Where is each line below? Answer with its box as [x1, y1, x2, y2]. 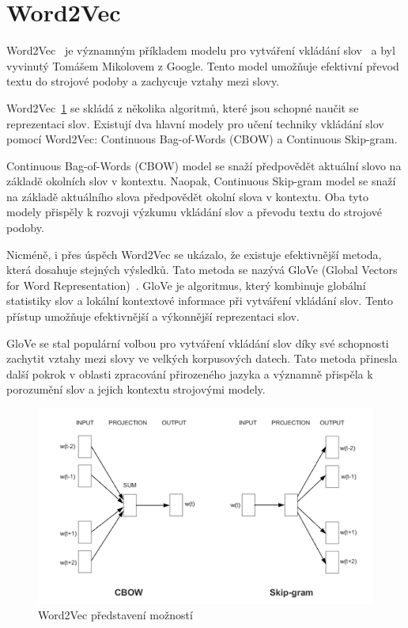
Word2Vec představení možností [38, 607, 193, 623]
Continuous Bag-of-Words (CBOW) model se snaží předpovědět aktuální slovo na [6, 157, 402, 173]
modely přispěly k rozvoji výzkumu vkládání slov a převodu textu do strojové [6, 204, 382, 220]
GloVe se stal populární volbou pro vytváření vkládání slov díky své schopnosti [6, 334, 389, 351]
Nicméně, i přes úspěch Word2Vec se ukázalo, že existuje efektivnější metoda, [6, 245, 382, 262]
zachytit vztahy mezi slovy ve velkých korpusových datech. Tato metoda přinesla [6, 350, 398, 367]
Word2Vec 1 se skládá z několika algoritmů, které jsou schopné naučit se [6, 99, 359, 116]
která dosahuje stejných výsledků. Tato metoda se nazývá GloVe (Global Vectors [6, 261, 398, 278]
